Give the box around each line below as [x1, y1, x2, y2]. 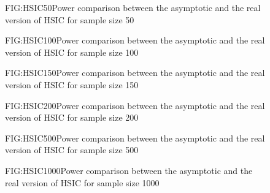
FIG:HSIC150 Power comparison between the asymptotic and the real [5, 66, 265, 79]
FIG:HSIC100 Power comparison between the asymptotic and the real [5, 34, 265, 47]
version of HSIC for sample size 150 [5, 78, 139, 91]
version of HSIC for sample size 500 [5, 143, 139, 156]
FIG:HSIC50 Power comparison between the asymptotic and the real [5, 1, 261, 13]
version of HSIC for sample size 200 [5, 111, 139, 124]
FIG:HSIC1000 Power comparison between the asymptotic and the [5, 164, 253, 176]
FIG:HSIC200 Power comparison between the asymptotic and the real [5, 99, 265, 112]
